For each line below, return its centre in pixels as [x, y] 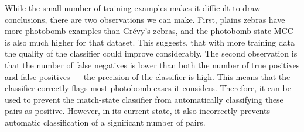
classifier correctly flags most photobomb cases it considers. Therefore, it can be [148, 88]
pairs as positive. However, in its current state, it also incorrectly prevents [138, 111]
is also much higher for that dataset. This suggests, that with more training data [150, 42]
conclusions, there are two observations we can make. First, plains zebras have [145, 19]
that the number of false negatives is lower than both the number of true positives [152, 65]
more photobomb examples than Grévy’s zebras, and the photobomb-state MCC [149, 31]
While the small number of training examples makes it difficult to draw [133, 8]
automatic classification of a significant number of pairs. [105, 122]
